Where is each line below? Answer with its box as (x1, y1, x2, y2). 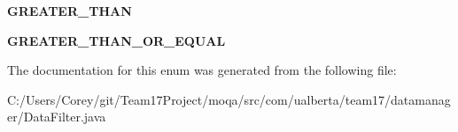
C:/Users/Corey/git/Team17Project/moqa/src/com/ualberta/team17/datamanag (7, 90, 451, 108)
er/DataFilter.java (7, 107, 106, 126)
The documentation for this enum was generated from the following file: (7, 61, 397, 79)
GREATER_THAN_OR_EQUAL (7, 31, 226, 49)
